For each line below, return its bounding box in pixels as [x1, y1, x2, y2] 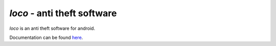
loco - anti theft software [9, 8, 117, 19]
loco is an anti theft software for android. [9, 25, 96, 31]
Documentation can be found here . [9, 34, 83, 40]
